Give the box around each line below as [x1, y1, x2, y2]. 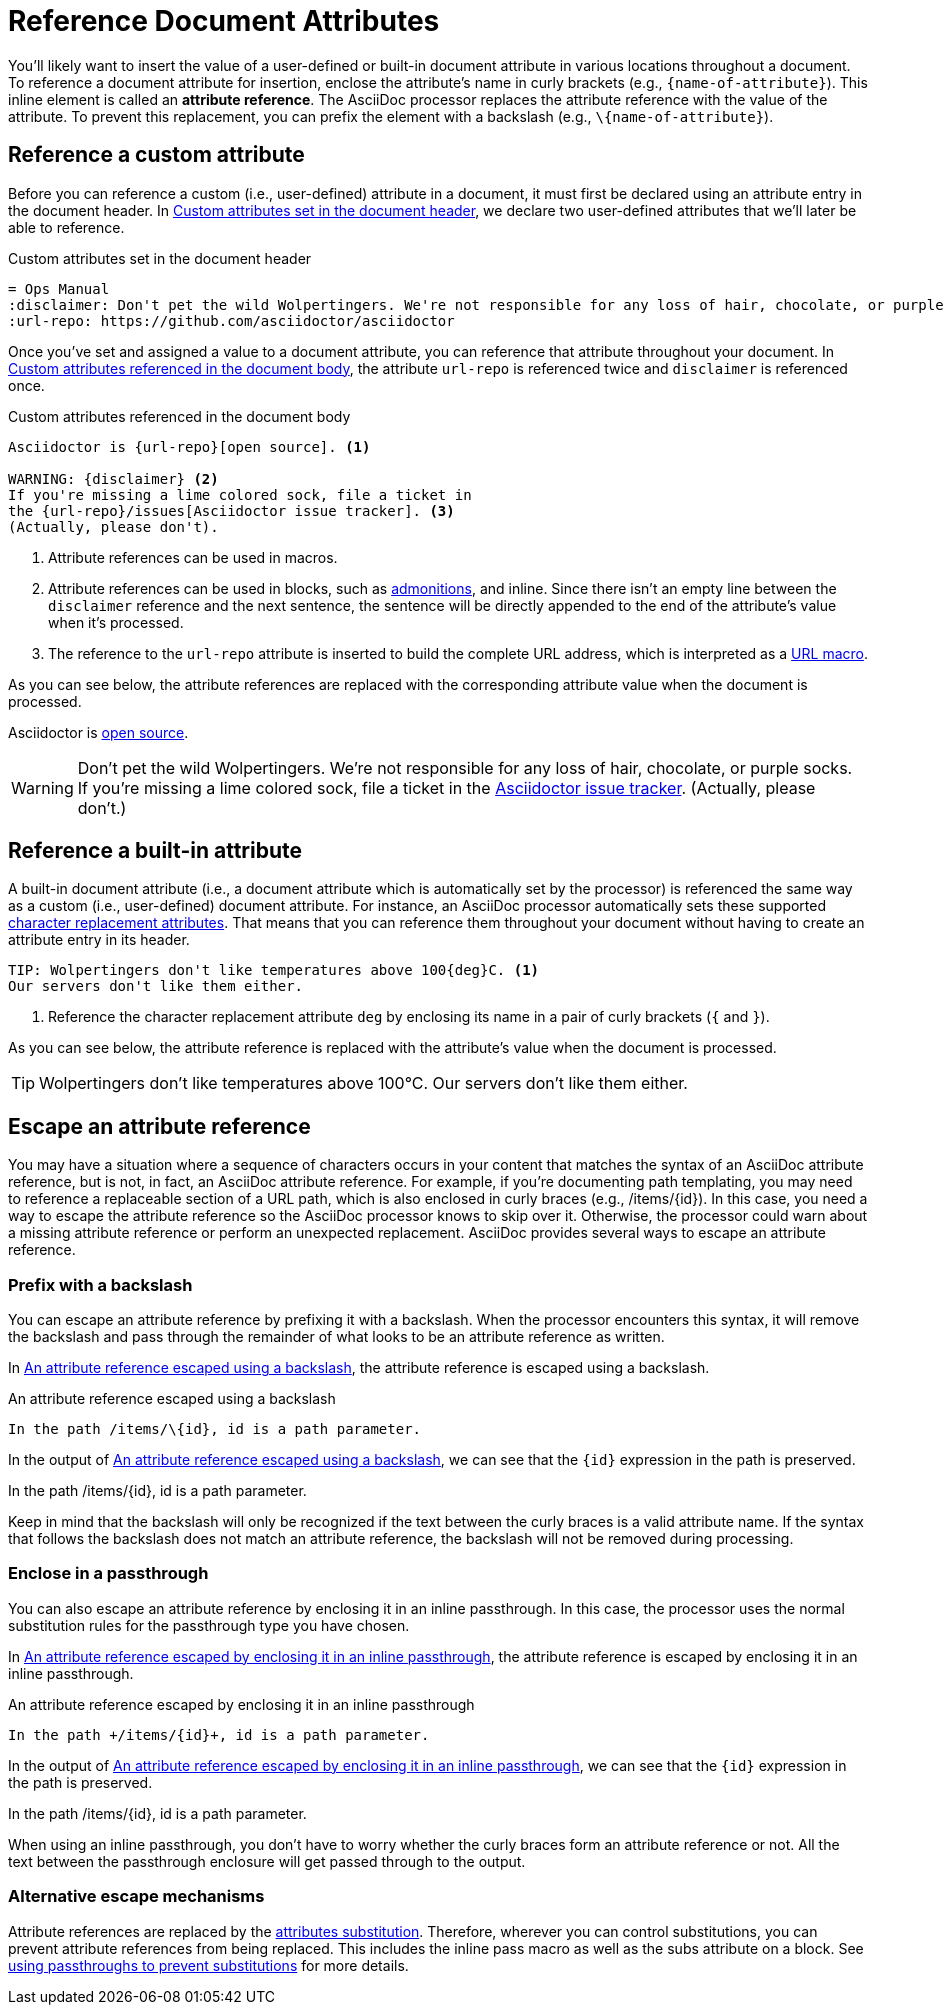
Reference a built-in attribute [8, 838, 302, 864]
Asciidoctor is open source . [8, 723, 189, 741]
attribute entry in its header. [8, 931, 190, 949]
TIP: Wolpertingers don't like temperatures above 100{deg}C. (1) [8, 962, 540, 979]
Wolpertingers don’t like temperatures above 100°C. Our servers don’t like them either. [39, 1073, 688, 1094]
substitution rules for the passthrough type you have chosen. [8, 1616, 410, 1634]
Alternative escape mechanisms [8, 1886, 265, 1907]
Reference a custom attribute [8, 142, 305, 168]
